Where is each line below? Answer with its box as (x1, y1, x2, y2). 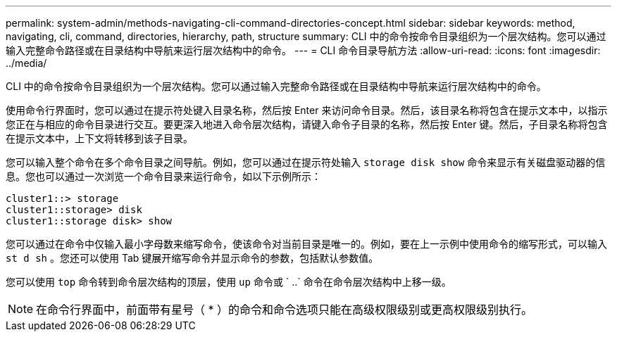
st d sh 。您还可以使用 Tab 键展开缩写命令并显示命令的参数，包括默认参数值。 (6, 252, 379, 264)
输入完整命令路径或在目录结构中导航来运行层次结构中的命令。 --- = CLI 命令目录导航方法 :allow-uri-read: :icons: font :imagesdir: (6, 44, 601, 56)
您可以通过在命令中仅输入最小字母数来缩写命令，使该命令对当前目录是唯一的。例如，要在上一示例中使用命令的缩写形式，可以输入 (6, 238, 607, 250)
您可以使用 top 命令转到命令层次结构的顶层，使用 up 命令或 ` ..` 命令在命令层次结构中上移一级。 (6, 276, 451, 288)
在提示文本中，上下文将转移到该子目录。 (6, 132, 193, 144)
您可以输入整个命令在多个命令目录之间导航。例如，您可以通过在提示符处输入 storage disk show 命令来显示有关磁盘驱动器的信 (6, 156, 606, 168)
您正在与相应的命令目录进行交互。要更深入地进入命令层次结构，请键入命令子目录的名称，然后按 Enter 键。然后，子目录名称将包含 (6, 118, 608, 130)
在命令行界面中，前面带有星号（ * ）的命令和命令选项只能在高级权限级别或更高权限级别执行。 (36, 303, 533, 317)
